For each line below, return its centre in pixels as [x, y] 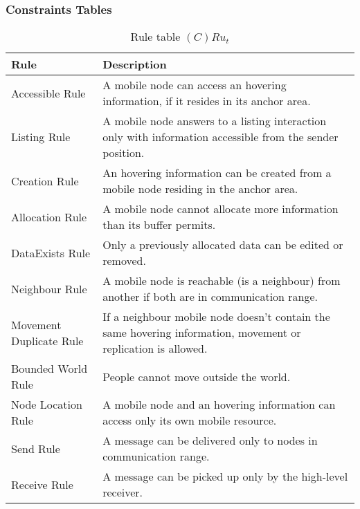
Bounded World [49, 369]
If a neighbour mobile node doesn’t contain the [216, 317]
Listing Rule [41, 137]
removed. [124, 261]
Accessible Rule [48, 93]
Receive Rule [42, 484]
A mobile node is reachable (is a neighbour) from [222, 281]
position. [124, 153]
